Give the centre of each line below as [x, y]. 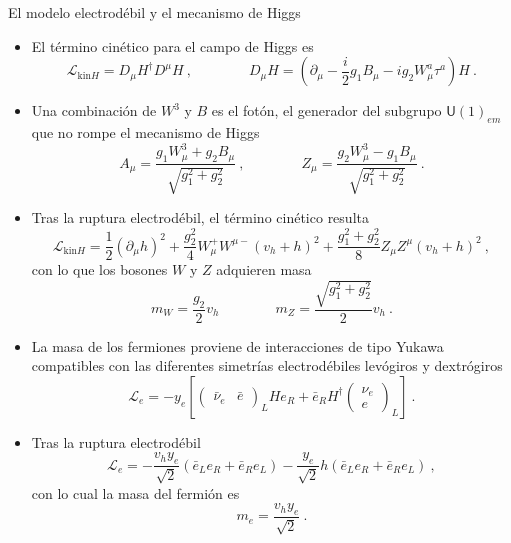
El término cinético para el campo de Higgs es [172, 45]
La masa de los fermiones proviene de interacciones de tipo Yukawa [237, 345]
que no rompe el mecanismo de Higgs [145, 131]
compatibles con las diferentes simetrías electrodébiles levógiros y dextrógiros [267, 365]
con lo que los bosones [99, 269]
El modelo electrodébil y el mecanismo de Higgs [154, 12]
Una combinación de [94, 110]
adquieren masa [264, 269]
